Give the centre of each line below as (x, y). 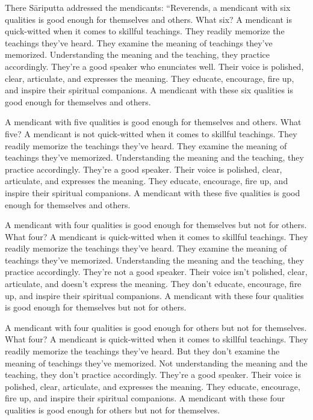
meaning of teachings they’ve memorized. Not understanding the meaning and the (156, 363)
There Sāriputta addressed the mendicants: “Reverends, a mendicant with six (148, 7)
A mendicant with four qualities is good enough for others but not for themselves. (156, 327)
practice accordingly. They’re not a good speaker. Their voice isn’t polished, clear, (156, 272)
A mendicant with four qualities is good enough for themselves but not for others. (156, 225)
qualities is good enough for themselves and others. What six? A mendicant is (148, 19)
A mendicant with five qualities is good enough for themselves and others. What (153, 122)
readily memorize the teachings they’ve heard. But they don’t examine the (142, 351)
